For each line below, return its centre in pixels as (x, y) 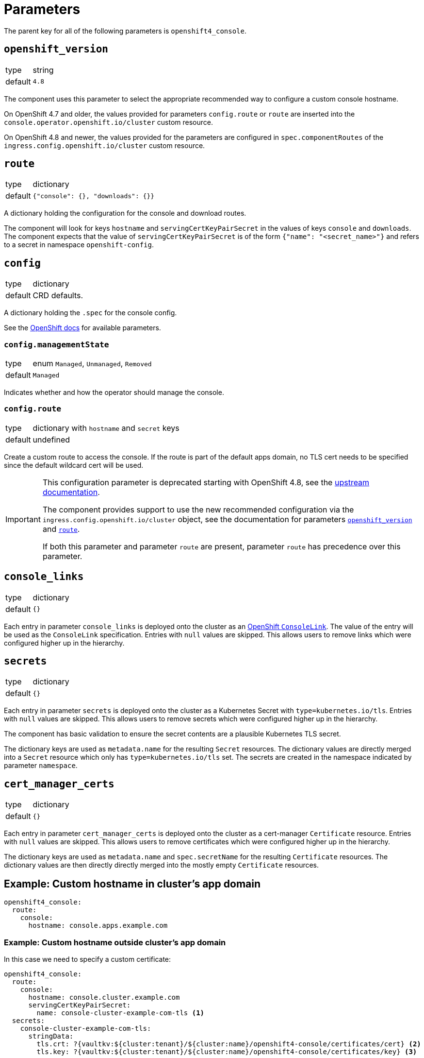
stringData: (51, 1036)
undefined (51, 439)
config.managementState (57, 344)
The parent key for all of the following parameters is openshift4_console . (125, 31)
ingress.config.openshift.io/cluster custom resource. (105, 145)
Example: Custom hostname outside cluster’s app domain (115, 942)
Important (23, 519)
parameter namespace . (41, 766)
